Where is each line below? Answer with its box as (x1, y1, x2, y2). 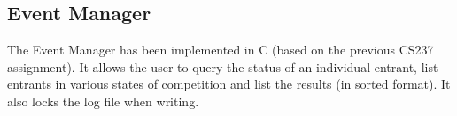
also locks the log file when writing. (7, 91, 199, 110)
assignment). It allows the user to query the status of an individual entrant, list (7, 57, 438, 76)
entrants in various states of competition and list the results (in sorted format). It (7, 75, 451, 93)
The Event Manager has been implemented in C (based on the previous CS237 (7, 40, 434, 59)
